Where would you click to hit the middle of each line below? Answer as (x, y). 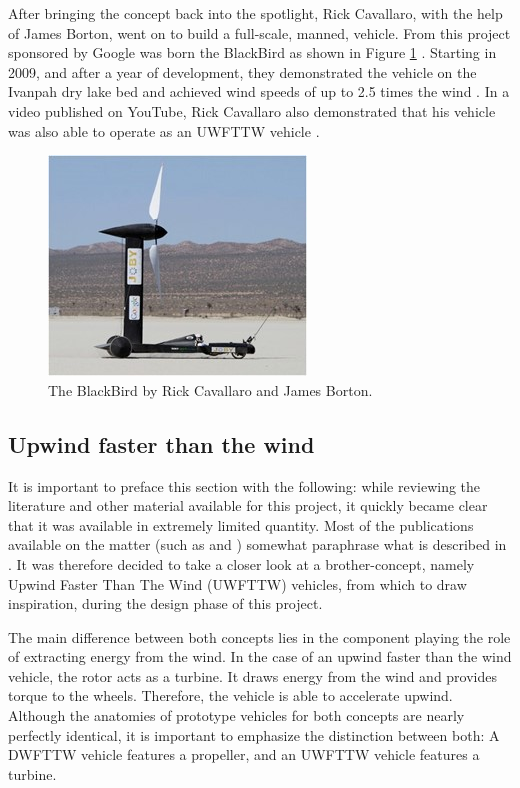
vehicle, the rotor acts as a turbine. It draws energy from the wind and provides (253, 675)
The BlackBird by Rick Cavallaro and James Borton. (210, 389)
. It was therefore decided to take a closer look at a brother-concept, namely (241, 563)
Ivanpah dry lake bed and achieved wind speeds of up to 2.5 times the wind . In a (259, 91)
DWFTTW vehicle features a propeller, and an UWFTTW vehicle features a (244, 754)
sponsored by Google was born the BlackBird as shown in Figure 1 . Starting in (252, 52)
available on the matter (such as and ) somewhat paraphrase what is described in (257, 544)
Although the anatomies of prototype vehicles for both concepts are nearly (236, 715)
